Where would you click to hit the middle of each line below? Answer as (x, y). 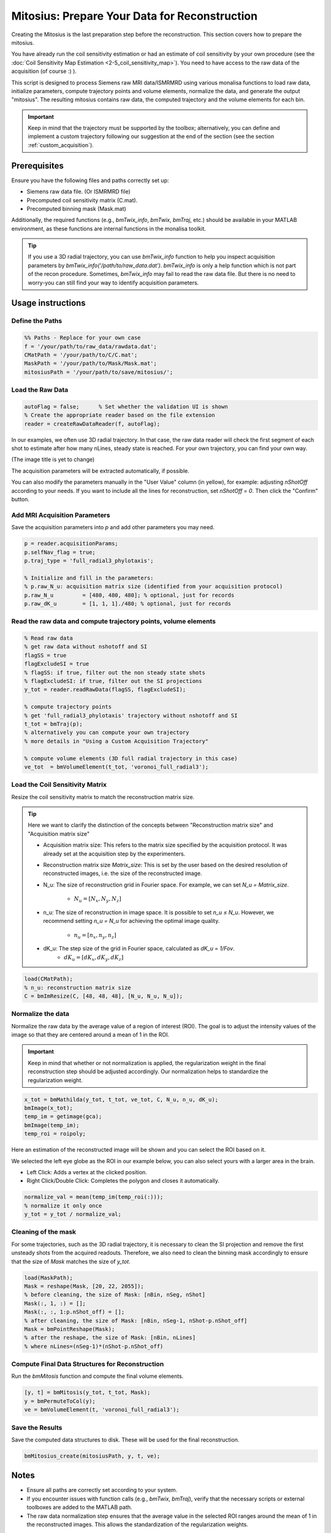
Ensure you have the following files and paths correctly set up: (90, 180)
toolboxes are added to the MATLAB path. (79, 1507)
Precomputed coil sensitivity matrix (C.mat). (82, 200)
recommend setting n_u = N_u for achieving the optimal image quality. (131, 921)
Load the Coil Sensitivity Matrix (59, 785)
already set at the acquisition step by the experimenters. (114, 854)
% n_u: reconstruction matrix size (78, 988)
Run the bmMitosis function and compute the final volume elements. (97, 1376)
